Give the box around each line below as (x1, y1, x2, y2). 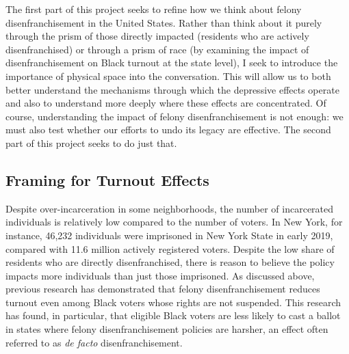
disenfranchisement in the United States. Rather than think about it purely (5, 15, 322, 29)
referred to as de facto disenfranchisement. (5, 335, 183, 349)
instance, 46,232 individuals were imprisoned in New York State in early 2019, (5, 228, 333, 242)
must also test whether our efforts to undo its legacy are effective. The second (5, 122, 331, 137)
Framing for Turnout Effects (5, 169, 209, 190)
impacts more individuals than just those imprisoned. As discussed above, (5, 268, 315, 282)
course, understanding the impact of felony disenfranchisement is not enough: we (5, 109, 344, 123)
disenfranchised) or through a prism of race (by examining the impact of (5, 42, 309, 56)
